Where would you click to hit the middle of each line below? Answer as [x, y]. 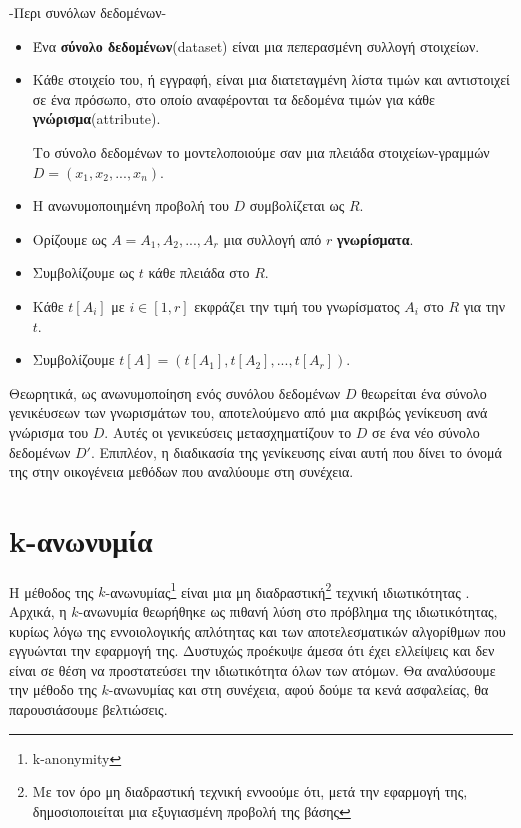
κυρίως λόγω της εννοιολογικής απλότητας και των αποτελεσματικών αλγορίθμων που [257, 630]
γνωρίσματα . [375, 238]
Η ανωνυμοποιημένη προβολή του [130, 205]
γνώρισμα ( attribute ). [96, 118]
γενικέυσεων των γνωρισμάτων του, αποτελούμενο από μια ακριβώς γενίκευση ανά [248, 412]
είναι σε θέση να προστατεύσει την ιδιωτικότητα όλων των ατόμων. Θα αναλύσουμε [252, 669]
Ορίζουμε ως [69, 238]
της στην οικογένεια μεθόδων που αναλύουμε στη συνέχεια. [181, 471]
